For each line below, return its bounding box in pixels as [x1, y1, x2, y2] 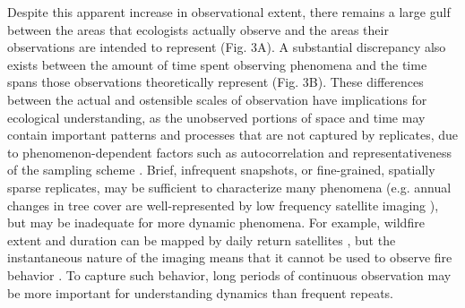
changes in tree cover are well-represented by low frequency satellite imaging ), [7, 195, 439, 214]
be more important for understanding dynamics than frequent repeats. [7, 283, 394, 302]
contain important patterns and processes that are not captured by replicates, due [7, 125, 459, 144]
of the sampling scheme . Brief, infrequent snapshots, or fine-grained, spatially [7, 160, 435, 179]
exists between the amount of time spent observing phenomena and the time [7, 55, 427, 73]
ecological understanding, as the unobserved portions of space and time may [7, 107, 426, 126]
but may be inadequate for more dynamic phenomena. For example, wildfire [7, 213, 425, 232]
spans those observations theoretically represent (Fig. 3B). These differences [7, 73, 424, 91]
